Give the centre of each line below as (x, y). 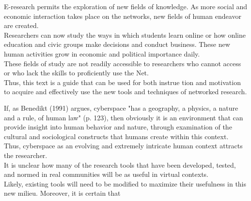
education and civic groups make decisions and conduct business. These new (117, 44)
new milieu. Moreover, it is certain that (62, 193)
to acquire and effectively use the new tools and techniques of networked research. (125, 92)
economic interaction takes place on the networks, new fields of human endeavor (123, 16)
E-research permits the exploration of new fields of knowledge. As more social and (126, 6)
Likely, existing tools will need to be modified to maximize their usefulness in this (125, 183)
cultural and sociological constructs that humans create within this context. (116, 136)
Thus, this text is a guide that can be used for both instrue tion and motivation (122, 82)
